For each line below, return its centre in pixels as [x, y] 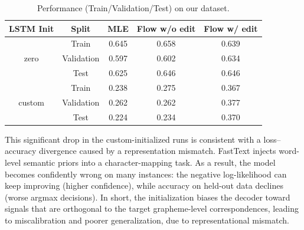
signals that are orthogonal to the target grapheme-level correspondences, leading [152, 208]
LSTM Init [32, 28]
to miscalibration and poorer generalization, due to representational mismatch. [147, 220]
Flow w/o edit [166, 28]
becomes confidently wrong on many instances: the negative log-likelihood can [146, 174]
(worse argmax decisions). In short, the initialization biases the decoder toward [148, 197]
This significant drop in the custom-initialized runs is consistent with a [133, 139]
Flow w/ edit [231, 28]
